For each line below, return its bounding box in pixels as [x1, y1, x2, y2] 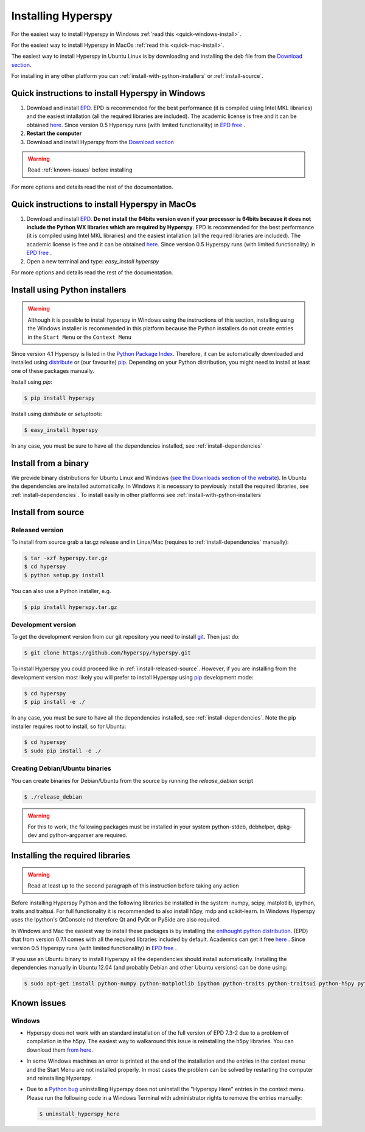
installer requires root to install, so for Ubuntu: [11, 723, 127, 730]
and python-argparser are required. [38, 832, 128, 839]
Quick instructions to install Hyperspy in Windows [11, 88, 206, 99]
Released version [11, 526, 64, 534]
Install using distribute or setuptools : [11, 411, 103, 418]
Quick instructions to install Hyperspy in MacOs [11, 199, 196, 209]
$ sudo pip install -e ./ [24, 747, 102, 754]
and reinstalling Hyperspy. [26, 1074, 92, 1082]
